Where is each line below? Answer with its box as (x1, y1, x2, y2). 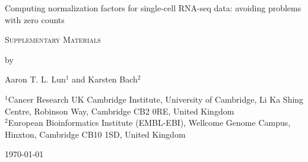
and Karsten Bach (72, 73, 138, 85)
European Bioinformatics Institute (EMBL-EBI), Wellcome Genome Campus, (8, 116, 291, 129)
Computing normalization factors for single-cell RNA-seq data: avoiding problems (5, 2, 301, 14)
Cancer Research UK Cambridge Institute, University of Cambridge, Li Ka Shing (8, 93, 304, 105)
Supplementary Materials (5, 33, 101, 46)
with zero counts (5, 13, 65, 26)
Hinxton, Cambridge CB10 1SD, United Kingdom (5, 128, 186, 140)
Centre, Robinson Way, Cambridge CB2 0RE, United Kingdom (5, 104, 234, 117)
